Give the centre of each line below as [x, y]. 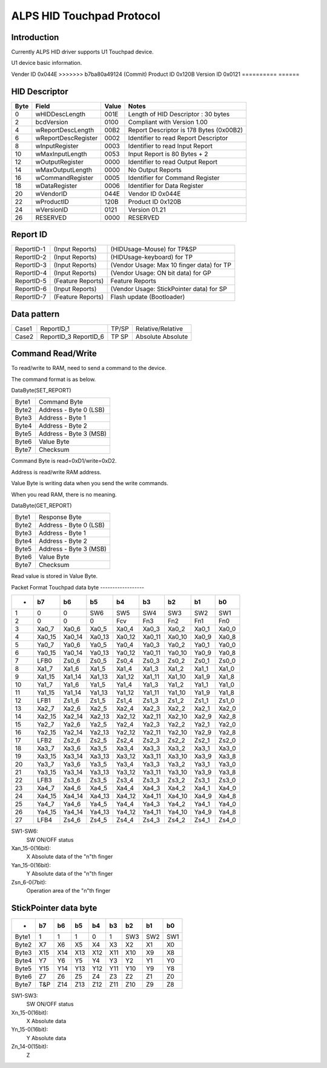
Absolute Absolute [162, 337]
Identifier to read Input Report [170, 146]
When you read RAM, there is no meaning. [64, 494]
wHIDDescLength [61, 114]
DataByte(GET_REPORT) [41, 506]
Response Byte [60, 517]
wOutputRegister [60, 162]
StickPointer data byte [54, 908]
